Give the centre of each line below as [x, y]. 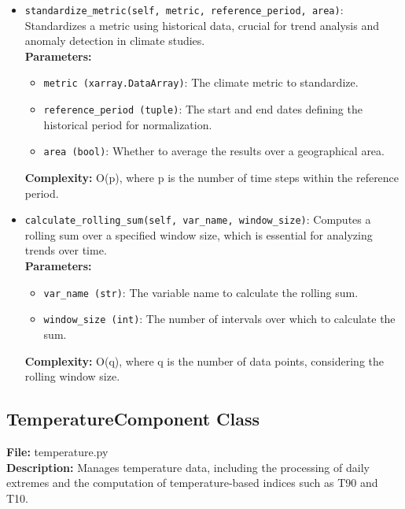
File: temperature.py [57, 451]
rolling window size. [72, 376]
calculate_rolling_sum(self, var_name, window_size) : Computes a [198, 219]
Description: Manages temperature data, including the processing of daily [188, 467]
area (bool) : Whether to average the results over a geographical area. [214, 151]
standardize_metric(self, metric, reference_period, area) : [184, 9]
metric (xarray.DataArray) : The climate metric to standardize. [201, 82]
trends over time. [66, 250]
